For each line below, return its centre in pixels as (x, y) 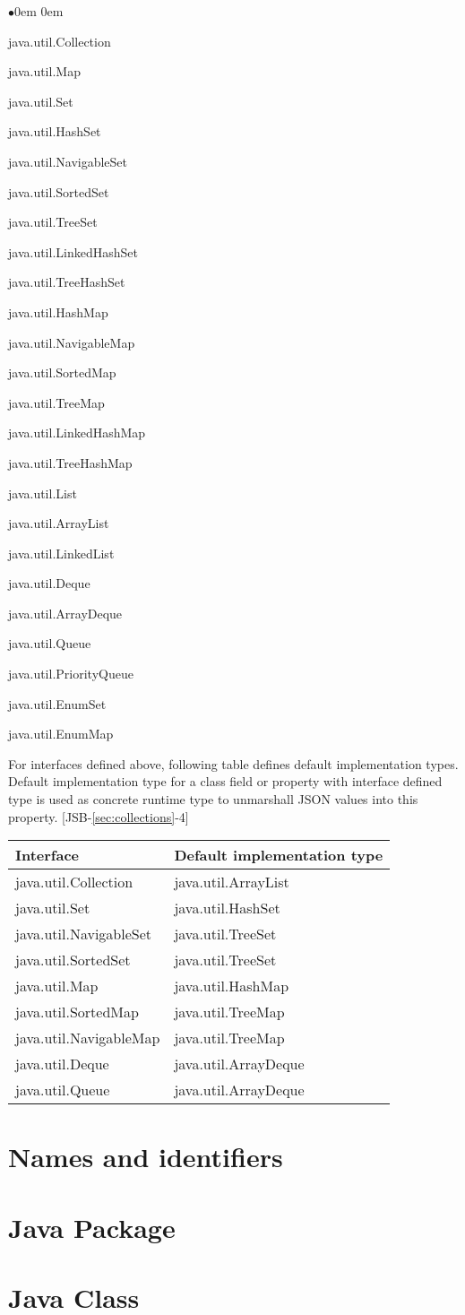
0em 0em (39, 11)
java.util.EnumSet (57, 703)
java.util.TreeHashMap (70, 462)
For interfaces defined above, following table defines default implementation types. (233, 763)
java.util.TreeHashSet (67, 282)
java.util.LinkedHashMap (77, 433)
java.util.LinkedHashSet (73, 251)
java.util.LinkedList (61, 553)
